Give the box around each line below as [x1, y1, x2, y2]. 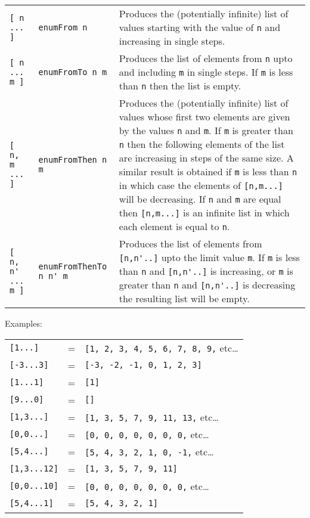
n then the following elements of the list [119, 137, 285, 151]
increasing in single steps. [119, 34, 225, 48]
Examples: [5, 317, 42, 329]
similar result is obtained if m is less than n [119, 165, 297, 178]
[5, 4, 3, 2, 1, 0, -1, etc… [85, 444, 214, 458]
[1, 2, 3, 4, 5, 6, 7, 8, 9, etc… [85, 340, 238, 355]
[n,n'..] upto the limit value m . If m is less [119, 250, 300, 264]
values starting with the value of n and [119, 20, 281, 34]
